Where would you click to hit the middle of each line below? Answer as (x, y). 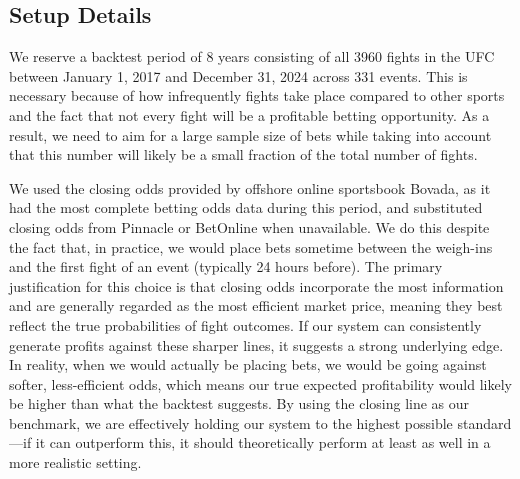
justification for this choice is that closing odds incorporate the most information (256, 285)
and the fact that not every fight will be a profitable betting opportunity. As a (249, 114)
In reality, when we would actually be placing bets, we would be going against (248, 364)
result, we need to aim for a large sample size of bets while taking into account (250, 134)
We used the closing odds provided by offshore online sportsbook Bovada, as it (250, 187)
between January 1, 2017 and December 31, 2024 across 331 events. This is (238, 75)
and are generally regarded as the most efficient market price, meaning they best (256, 305)
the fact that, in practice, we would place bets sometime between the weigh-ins (251, 246)
